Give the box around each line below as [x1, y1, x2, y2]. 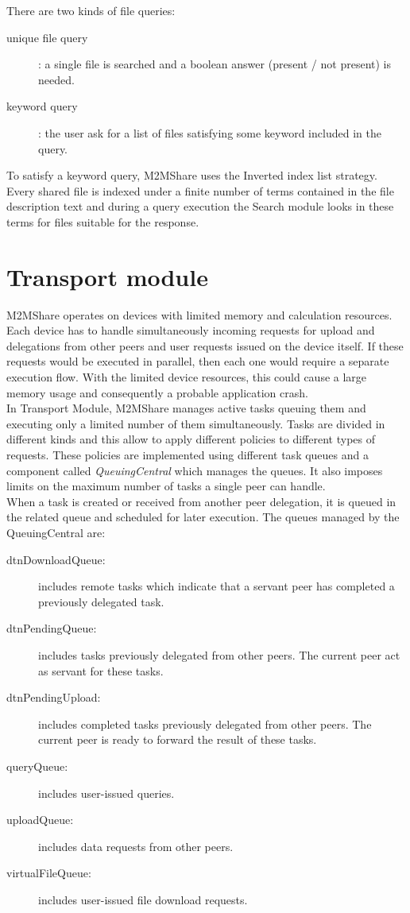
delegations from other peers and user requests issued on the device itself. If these [6, 337, 404, 354]
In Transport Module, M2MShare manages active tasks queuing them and [6, 400, 366, 416]
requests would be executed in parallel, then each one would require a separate [6, 353, 389, 369]
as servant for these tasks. [38, 662, 164, 679]
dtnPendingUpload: [6, 689, 101, 706]
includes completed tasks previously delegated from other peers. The [38, 715, 372, 732]
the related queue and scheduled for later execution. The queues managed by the [6, 509, 400, 525]
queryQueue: [6, 757, 68, 774]
